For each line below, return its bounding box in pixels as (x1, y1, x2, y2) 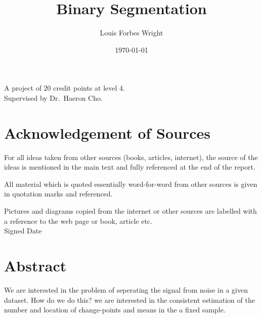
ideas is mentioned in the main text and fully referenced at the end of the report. (4, 162, 255, 172)
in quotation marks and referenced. (4, 188, 113, 199)
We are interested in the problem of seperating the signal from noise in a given (4, 284, 248, 295)
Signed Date (4, 225, 42, 236)
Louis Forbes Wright (100, 27, 163, 38)
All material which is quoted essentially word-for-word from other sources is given (4, 178, 257, 189)
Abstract (4, 255, 67, 275)
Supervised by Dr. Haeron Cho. (4, 92, 103, 103)
